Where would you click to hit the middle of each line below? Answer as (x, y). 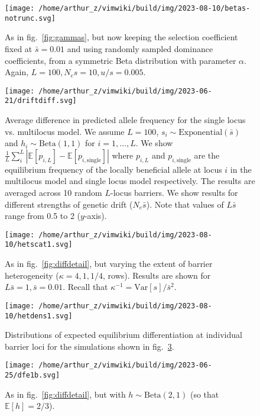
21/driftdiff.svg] (41, 101)
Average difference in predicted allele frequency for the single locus (125, 120)
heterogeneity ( (32, 275)
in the (241, 169)
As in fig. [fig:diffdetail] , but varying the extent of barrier (109, 264)
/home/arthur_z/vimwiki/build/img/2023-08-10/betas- (144, 8)
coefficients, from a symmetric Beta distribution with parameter (121, 60)
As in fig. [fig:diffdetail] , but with (65, 394)
